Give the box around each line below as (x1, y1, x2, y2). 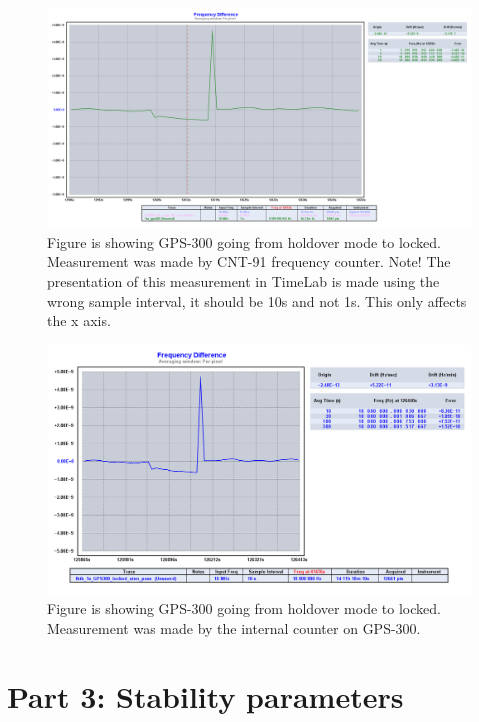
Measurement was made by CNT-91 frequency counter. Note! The (47, 251, 451, 272)
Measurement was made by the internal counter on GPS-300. (47, 617, 421, 638)
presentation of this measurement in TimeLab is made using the (47, 271, 440, 292)
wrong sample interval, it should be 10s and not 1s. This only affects (47, 290, 467, 311)
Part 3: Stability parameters (7, 676, 404, 717)
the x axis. (47, 310, 111, 331)
